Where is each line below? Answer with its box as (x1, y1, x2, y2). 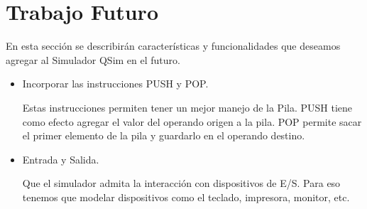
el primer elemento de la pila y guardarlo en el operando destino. (22, 128, 305, 143)
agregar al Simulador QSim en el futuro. (6, 52, 180, 67)
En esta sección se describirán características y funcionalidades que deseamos (6, 38, 341, 53)
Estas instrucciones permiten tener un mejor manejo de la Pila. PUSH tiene (22, 100, 353, 114)
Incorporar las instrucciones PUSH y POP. (22, 76, 209, 91)
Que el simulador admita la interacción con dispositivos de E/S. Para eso (22, 176, 341, 191)
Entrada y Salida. (22, 151, 99, 166)
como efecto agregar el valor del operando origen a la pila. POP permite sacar (22, 114, 362, 129)
